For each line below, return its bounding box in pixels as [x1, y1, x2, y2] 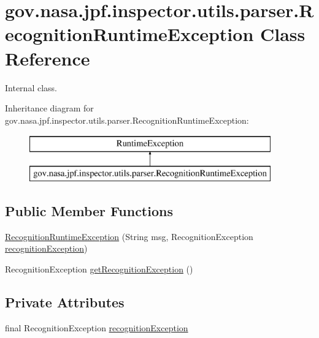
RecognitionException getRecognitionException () [5, 262, 193, 275]
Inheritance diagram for [5, 102, 94, 115]
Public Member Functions [5, 201, 173, 220]
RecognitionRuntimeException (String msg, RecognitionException [5, 230, 253, 242]
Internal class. [5, 81, 57, 94]
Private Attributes [5, 292, 125, 311]
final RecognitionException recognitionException [5, 321, 188, 334]
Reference [5, 45, 90, 70]
